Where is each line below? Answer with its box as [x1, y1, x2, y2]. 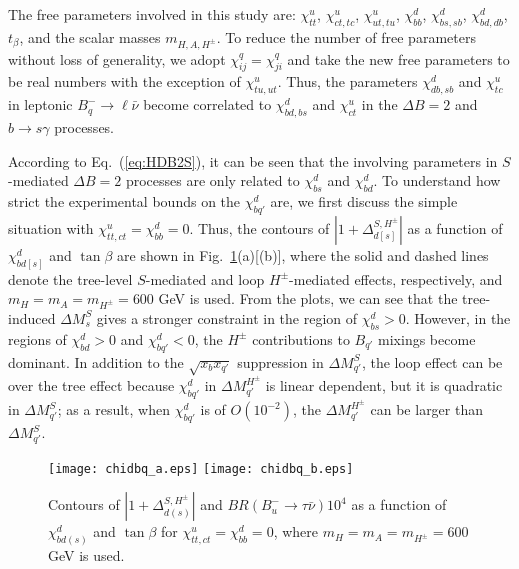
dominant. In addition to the [8, 351, 184, 372]
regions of [8, 328, 67, 349]
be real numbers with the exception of [8, 71, 241, 92]
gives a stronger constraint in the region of [96, 307, 358, 328]
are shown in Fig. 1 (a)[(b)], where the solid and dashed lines [117, 244, 489, 265]
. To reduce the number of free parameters [216, 26, 476, 47]
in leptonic [8, 94, 73, 115]
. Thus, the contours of [189, 217, 330, 238]
